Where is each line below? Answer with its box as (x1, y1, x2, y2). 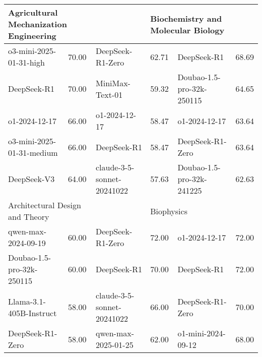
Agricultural (8, 7, 58, 18)
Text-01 (96, 88, 123, 100)
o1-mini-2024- (177, 327, 226, 339)
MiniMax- (96, 77, 130, 89)
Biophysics (150, 205, 187, 217)
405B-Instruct (8, 307, 57, 319)
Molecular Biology (150, 24, 225, 36)
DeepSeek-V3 (8, 173, 55, 185)
